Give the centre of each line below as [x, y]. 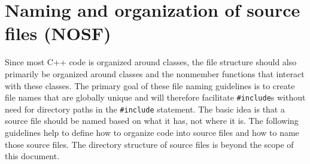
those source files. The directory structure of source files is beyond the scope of [149, 144]
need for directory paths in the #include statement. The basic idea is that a [145, 109]
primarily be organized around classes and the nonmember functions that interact [155, 73]
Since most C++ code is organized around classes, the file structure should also [151, 62]
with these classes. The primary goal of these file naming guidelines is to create [150, 85]
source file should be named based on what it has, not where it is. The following [152, 121]
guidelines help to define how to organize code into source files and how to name [152, 132]
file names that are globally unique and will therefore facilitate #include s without [155, 97]
